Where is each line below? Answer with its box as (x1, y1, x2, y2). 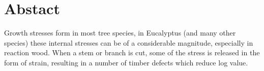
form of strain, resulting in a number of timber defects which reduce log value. (4, 57, 248, 67)
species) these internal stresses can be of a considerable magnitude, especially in (4, 37, 253, 48)
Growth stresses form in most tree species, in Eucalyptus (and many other (4, 27, 236, 38)
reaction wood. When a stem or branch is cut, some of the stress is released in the (4, 47, 260, 58)
